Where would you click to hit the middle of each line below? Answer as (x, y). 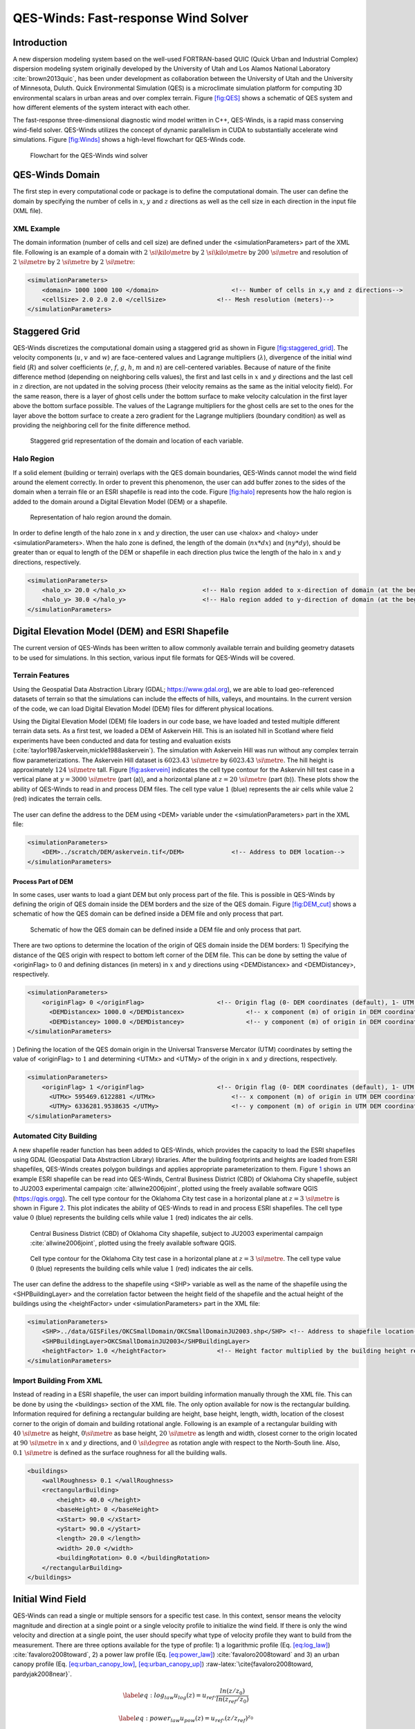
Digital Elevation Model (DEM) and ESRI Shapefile (121, 632)
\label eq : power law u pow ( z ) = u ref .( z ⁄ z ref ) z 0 (186, 1719)
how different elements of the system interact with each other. (101, 108)
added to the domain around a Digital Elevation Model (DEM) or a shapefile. (120, 501)
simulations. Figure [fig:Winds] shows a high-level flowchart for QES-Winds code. (129, 140)
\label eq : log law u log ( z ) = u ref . (169, 1696)
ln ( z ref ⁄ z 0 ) (232, 1700)
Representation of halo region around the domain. (101, 517)
